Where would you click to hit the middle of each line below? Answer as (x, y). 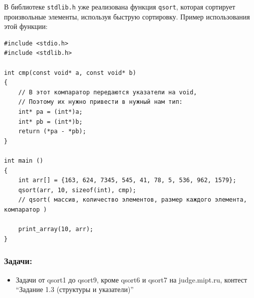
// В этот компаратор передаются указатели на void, (108, 92)
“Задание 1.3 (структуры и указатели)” (75, 289)
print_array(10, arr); (56, 229)
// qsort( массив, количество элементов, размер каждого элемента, (132, 200)
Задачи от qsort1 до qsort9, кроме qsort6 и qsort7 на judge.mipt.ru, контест (131, 279)
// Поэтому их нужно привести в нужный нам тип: (100, 102)
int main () (24, 160)
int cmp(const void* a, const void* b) (70, 73)
